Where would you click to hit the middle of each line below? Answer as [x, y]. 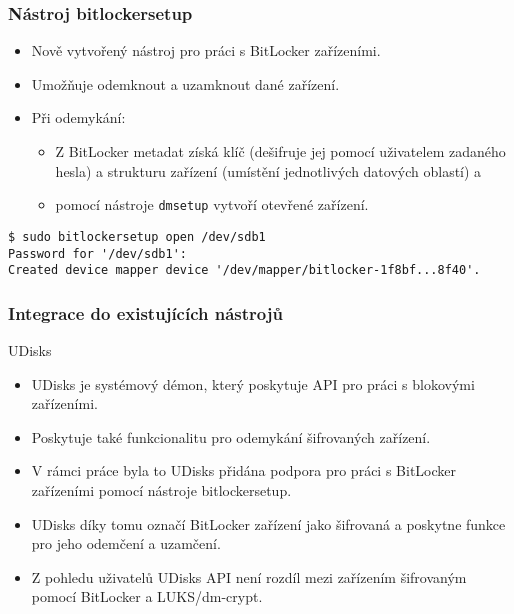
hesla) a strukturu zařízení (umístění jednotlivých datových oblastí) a [268, 170]
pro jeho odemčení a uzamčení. [126, 543]
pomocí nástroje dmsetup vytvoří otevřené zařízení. [212, 204]
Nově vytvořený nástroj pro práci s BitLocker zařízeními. [206, 50]
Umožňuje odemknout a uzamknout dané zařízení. [185, 83]
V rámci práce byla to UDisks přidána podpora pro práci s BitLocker [244, 470]
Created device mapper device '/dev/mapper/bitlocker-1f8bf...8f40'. [244, 270]
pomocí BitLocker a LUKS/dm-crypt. [147, 596]
